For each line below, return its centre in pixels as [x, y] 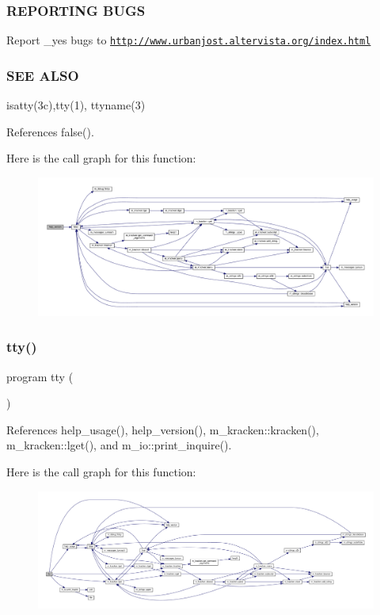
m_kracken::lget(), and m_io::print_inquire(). [119, 445]
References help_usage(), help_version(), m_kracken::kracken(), [163, 429]
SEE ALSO [43, 75]
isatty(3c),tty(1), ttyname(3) [76, 105]
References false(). [50, 131]
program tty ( [40, 376]
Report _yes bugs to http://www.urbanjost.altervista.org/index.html [189, 40]
